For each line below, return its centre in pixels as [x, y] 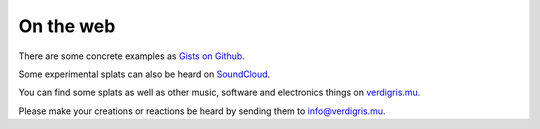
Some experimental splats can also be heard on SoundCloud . [144, 74]
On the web [67, 26]
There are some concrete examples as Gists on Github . [131, 56]
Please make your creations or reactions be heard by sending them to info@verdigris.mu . [202, 111]
